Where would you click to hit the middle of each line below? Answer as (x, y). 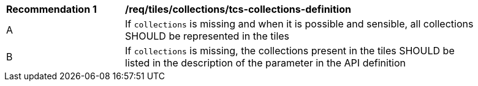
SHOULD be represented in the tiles (207, 36)
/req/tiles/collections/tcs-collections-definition (238, 9)
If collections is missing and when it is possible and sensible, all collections (299, 24)
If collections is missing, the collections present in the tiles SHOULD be (290, 51)
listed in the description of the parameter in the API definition (266, 63)
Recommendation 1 (51, 9)
